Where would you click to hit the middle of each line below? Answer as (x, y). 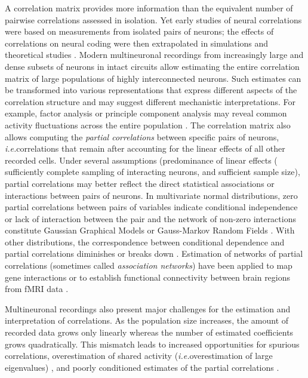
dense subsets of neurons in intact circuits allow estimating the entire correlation (152, 66)
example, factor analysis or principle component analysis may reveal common (146, 113)
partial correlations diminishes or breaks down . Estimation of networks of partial (154, 253)
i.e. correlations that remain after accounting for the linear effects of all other (145, 148)
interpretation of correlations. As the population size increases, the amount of (147, 320)
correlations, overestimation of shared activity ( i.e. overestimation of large (139, 356)
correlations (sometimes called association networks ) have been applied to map (149, 265)
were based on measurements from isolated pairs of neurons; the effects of (139, 31)
